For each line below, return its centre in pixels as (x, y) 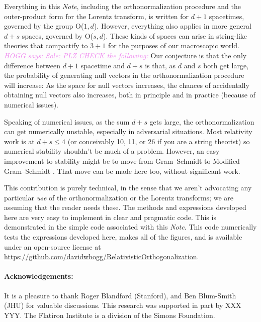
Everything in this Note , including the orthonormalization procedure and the (122, 6)
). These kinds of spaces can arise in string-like (175, 35)
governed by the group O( (44, 26)
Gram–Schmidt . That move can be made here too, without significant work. (122, 171)
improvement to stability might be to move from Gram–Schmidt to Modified (122, 160)
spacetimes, (227, 16)
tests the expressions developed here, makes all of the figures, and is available (123, 237)
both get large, (226, 65)
